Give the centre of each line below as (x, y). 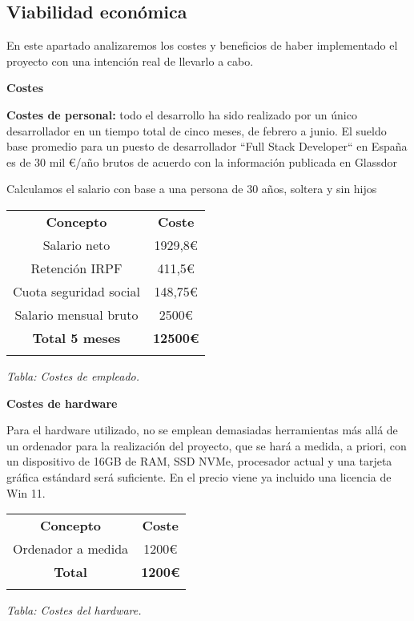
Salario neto (76, 244)
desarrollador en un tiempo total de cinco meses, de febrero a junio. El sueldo (197, 130)
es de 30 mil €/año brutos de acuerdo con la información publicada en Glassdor (202, 161)
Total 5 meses (76, 337)
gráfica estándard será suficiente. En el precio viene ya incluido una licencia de (199, 476)
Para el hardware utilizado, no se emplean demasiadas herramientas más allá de (202, 430)
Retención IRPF (76, 268)
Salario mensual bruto (76, 314)
